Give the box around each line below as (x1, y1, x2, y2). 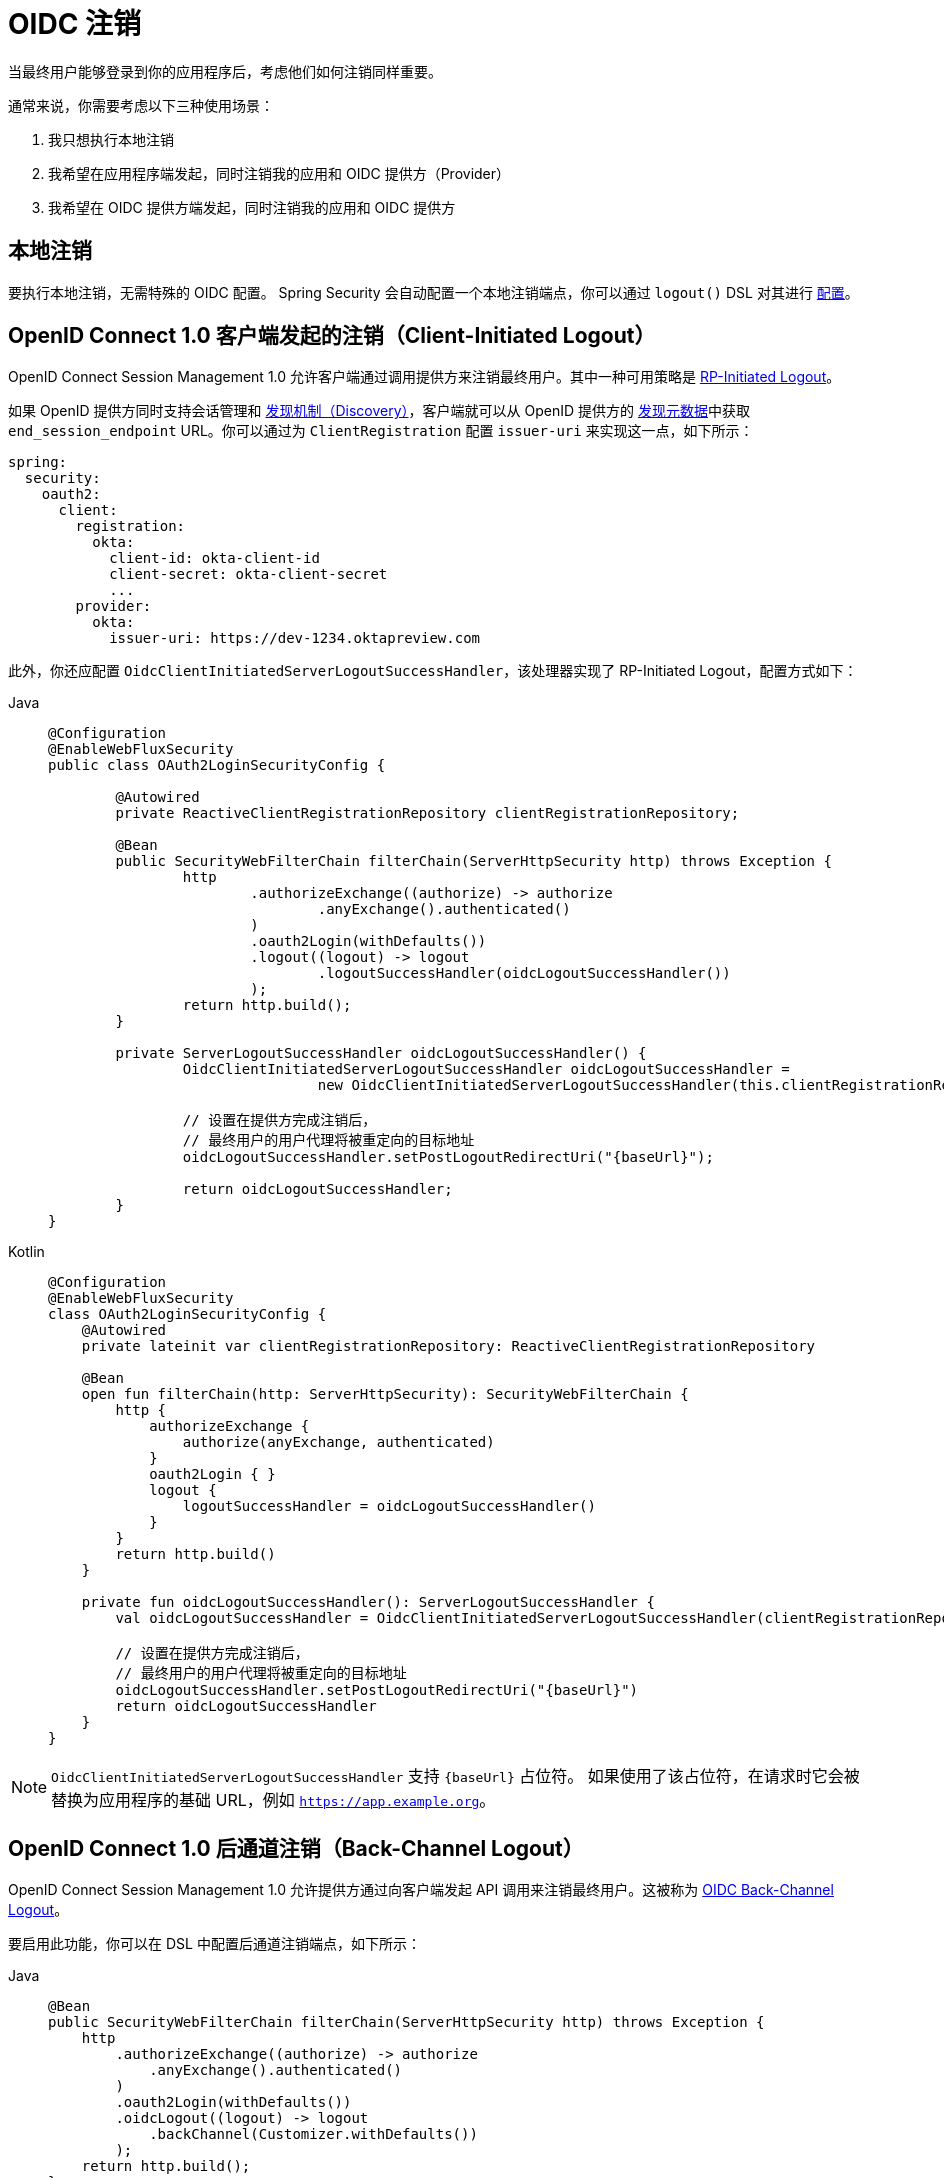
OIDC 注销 (8, 7, 142, 41)
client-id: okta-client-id (109, 550, 320, 567)
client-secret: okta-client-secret (109, 566, 388, 583)
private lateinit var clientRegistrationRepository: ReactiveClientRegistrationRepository (81, 1338, 816, 1355)
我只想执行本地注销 (48, 130, 174, 148)
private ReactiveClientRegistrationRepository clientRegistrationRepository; (115, 805, 740, 822)
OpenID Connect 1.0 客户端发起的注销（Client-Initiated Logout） (8, 323, 656, 349)
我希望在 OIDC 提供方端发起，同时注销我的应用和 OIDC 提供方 (48, 198, 456, 216)
